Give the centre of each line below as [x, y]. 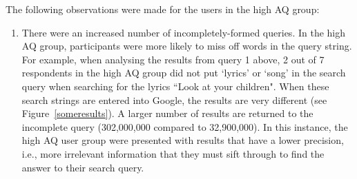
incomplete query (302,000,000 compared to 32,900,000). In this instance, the [185, 126]
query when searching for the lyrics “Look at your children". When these [175, 86]
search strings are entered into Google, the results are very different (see [174, 99]
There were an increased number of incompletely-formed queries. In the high [183, 32]
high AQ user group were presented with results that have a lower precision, [183, 140]
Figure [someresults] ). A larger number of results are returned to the [167, 113]
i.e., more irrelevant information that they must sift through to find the [173, 153]
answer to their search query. [83, 167]
